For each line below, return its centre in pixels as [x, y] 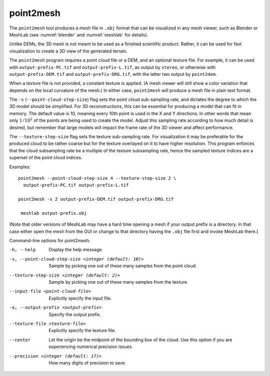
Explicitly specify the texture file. [82, 331]
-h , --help [22, 250]
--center [20, 340]
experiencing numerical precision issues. [91, 347]
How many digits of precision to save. [87, 363]
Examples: [20, 167]
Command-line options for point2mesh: [50, 241]
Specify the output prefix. [75, 314]
